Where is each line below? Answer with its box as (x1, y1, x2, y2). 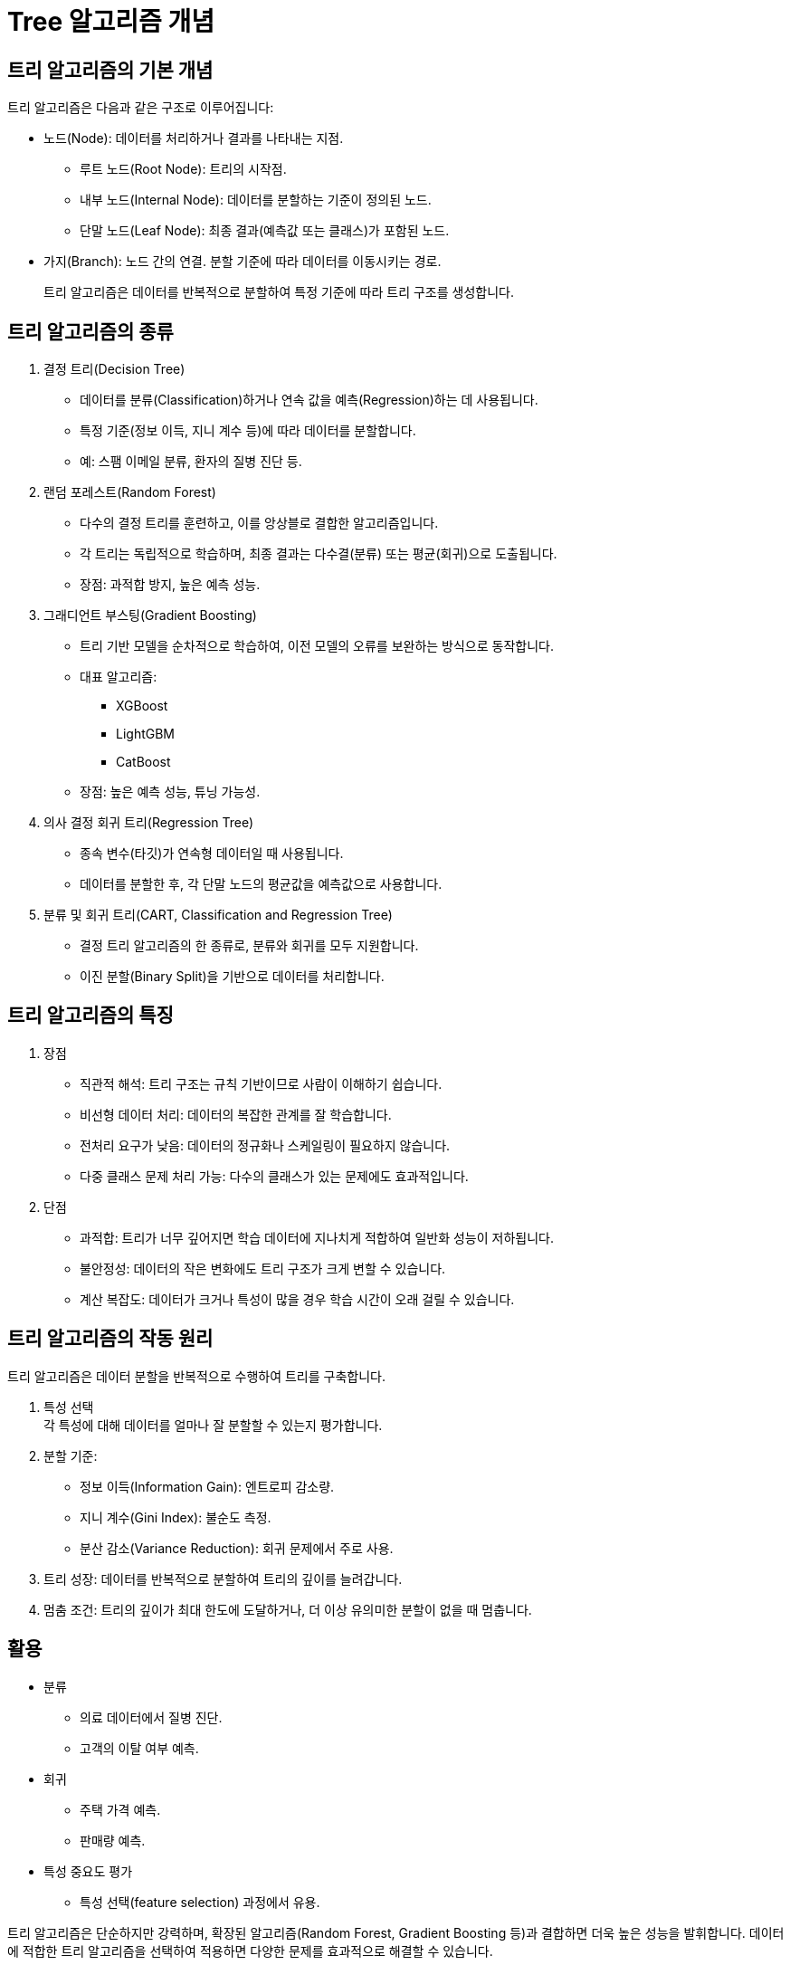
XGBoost (116, 698, 168, 714)
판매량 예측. (80, 1832, 146, 1848)
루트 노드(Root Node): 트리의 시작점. (80, 161, 287, 177)
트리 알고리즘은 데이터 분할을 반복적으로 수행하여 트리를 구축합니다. (7, 1368, 385, 1384)
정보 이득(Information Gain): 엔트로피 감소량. (80, 1478, 335, 1494)
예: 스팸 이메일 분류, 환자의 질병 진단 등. (80, 453, 302, 470)
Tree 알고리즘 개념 (7, 6, 215, 37)
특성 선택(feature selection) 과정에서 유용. (80, 1893, 320, 1910)
